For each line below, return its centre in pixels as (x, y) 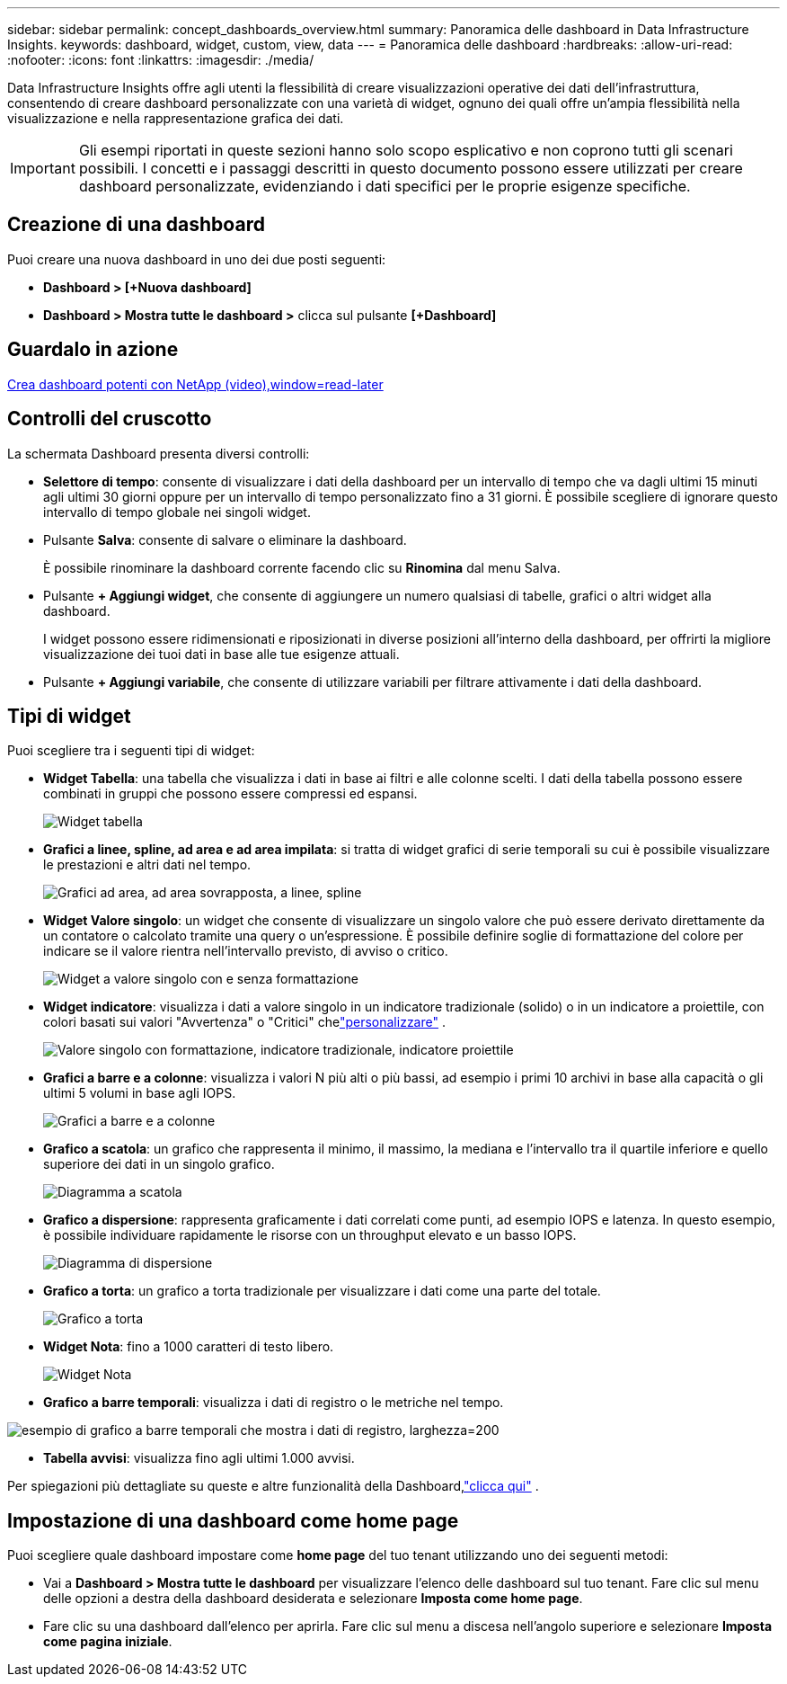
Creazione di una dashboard (136, 225)
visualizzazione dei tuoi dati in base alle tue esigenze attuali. (221, 654)
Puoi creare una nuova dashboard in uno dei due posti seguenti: (197, 259)
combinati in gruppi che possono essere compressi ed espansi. (230, 794)
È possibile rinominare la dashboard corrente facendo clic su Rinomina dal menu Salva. (302, 567)
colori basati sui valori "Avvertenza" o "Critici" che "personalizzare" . (244, 1022)
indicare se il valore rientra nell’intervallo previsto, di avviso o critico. (246, 951)
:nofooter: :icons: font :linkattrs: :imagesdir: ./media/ (161, 60)
